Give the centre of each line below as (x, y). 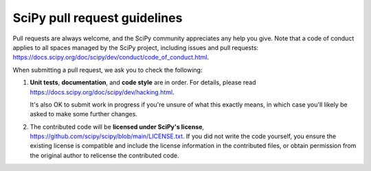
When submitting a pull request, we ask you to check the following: (108, 70)
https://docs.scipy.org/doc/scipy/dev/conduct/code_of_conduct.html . (111, 57)
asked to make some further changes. (83, 114)
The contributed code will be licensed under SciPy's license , (117, 127)
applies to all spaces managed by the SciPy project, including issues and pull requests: (136, 47)
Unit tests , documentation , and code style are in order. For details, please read (143, 83)
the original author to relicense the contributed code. (104, 155)
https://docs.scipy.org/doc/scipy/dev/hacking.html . (102, 92)
